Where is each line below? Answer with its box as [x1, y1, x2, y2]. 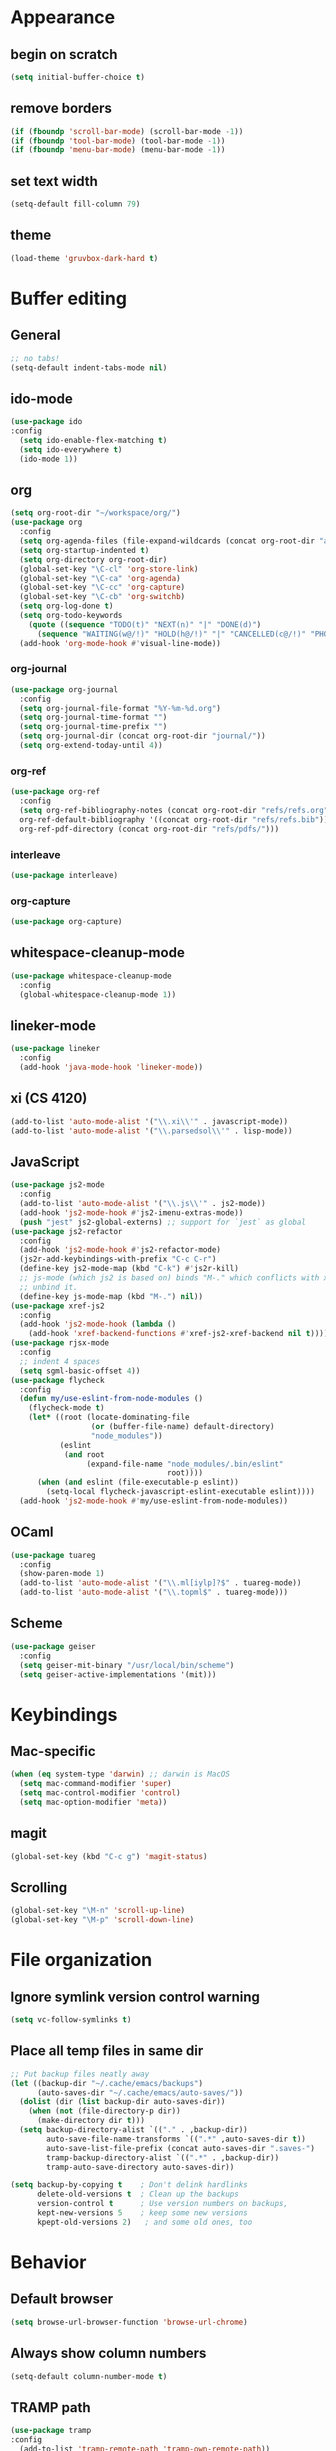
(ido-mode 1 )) [19, 454, 78, 464]
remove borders [10, 100, 113, 117]
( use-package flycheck [10, 1375, 105, 1385]
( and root [63, 1449, 105, 1460]
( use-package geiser [10, 1641, 97, 1651]
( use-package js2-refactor [10, 1226, 123, 1236]
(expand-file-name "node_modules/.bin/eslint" [86, 1459, 284, 1469]
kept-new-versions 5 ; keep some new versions [36, 2208, 248, 2218]
